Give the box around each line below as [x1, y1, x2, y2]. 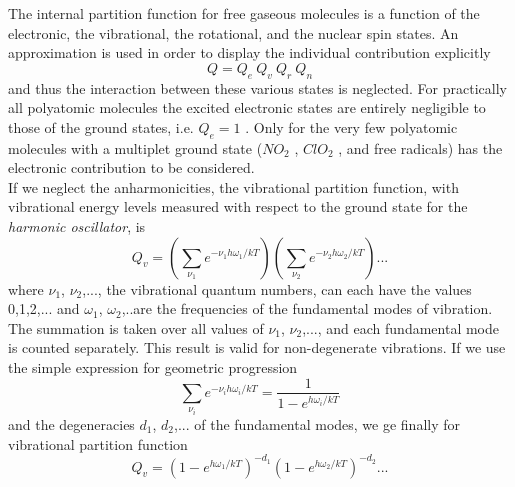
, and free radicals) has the [338, 137, 503, 158]
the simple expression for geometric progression [8, 356, 298, 377]
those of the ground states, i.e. [8, 116, 194, 137]
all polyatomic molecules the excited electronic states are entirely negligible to [8, 97, 486, 118]
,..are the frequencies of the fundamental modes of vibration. [121, 298, 493, 319]
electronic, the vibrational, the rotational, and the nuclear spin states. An [8, 22, 459, 43]
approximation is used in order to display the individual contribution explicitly [8, 42, 491, 63]
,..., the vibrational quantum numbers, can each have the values [82, 278, 472, 299]
